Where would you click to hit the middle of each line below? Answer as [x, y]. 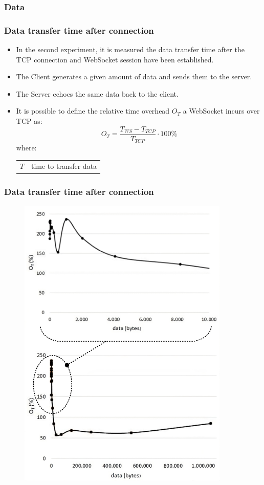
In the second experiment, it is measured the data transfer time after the [130, 49]
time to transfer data [64, 166]
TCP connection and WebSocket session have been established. [115, 59]
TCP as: [29, 121]
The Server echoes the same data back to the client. [97, 93]
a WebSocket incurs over [221, 111]
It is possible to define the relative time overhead [93, 111]
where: [26, 148]
